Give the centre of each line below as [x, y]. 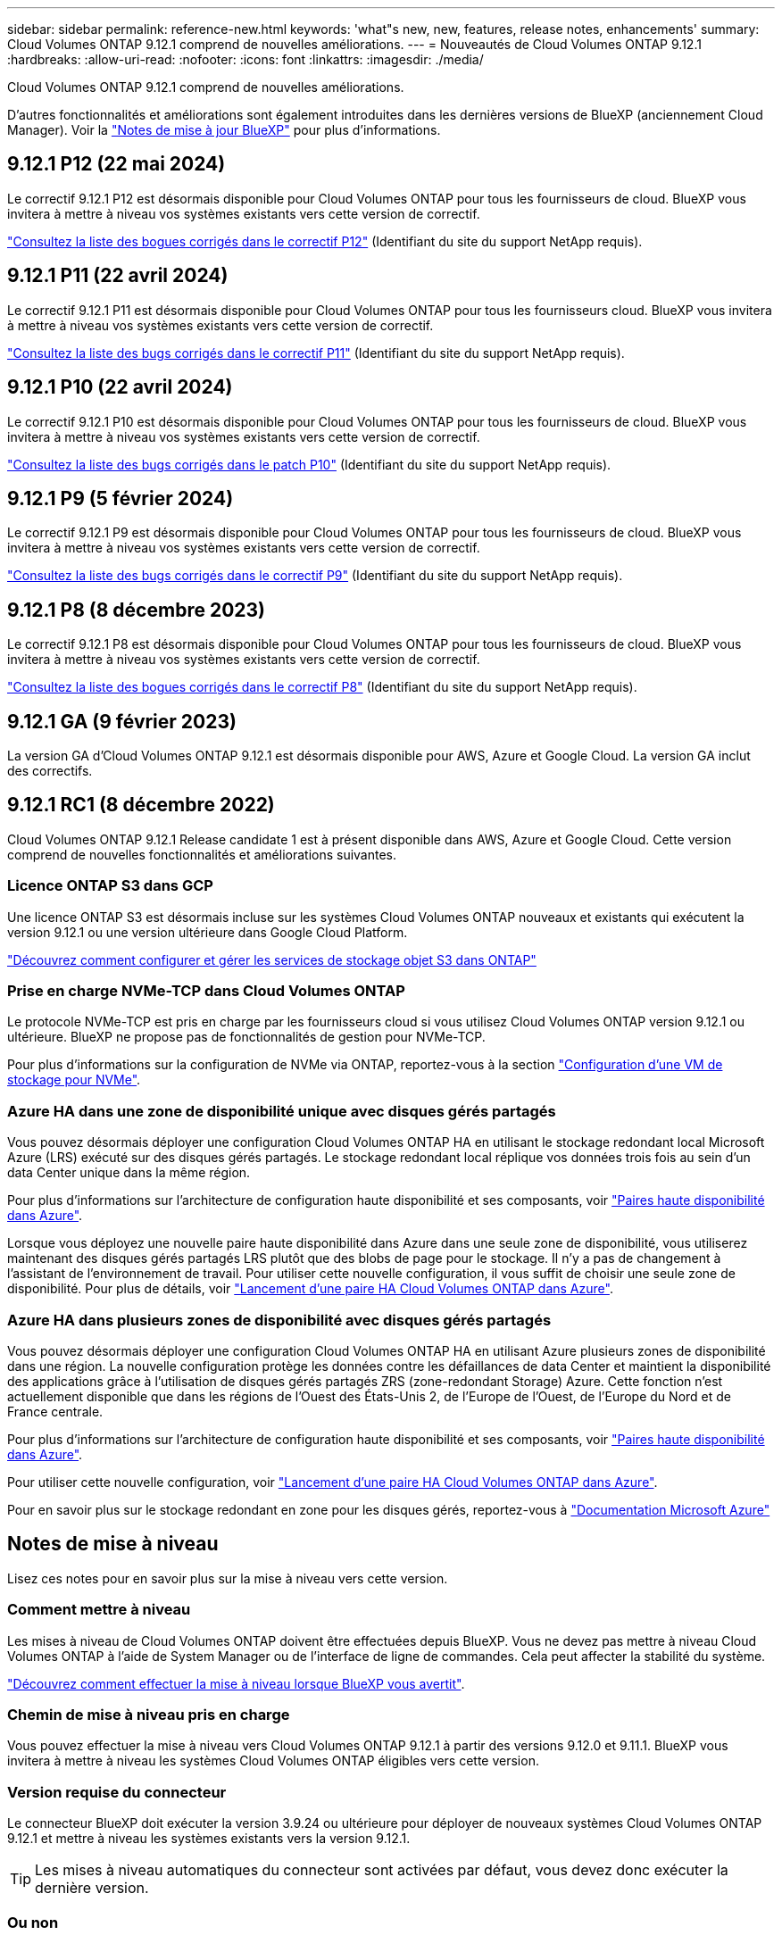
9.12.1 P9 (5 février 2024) [121, 498]
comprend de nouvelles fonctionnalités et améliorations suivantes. [202, 854]
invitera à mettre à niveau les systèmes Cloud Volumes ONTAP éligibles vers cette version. [273, 1761]
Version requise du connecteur [117, 1792]
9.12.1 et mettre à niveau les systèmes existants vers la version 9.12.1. [209, 1838]
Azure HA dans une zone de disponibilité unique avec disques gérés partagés [282, 1111]
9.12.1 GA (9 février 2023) [122, 721]
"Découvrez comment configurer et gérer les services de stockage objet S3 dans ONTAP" [272, 959]
